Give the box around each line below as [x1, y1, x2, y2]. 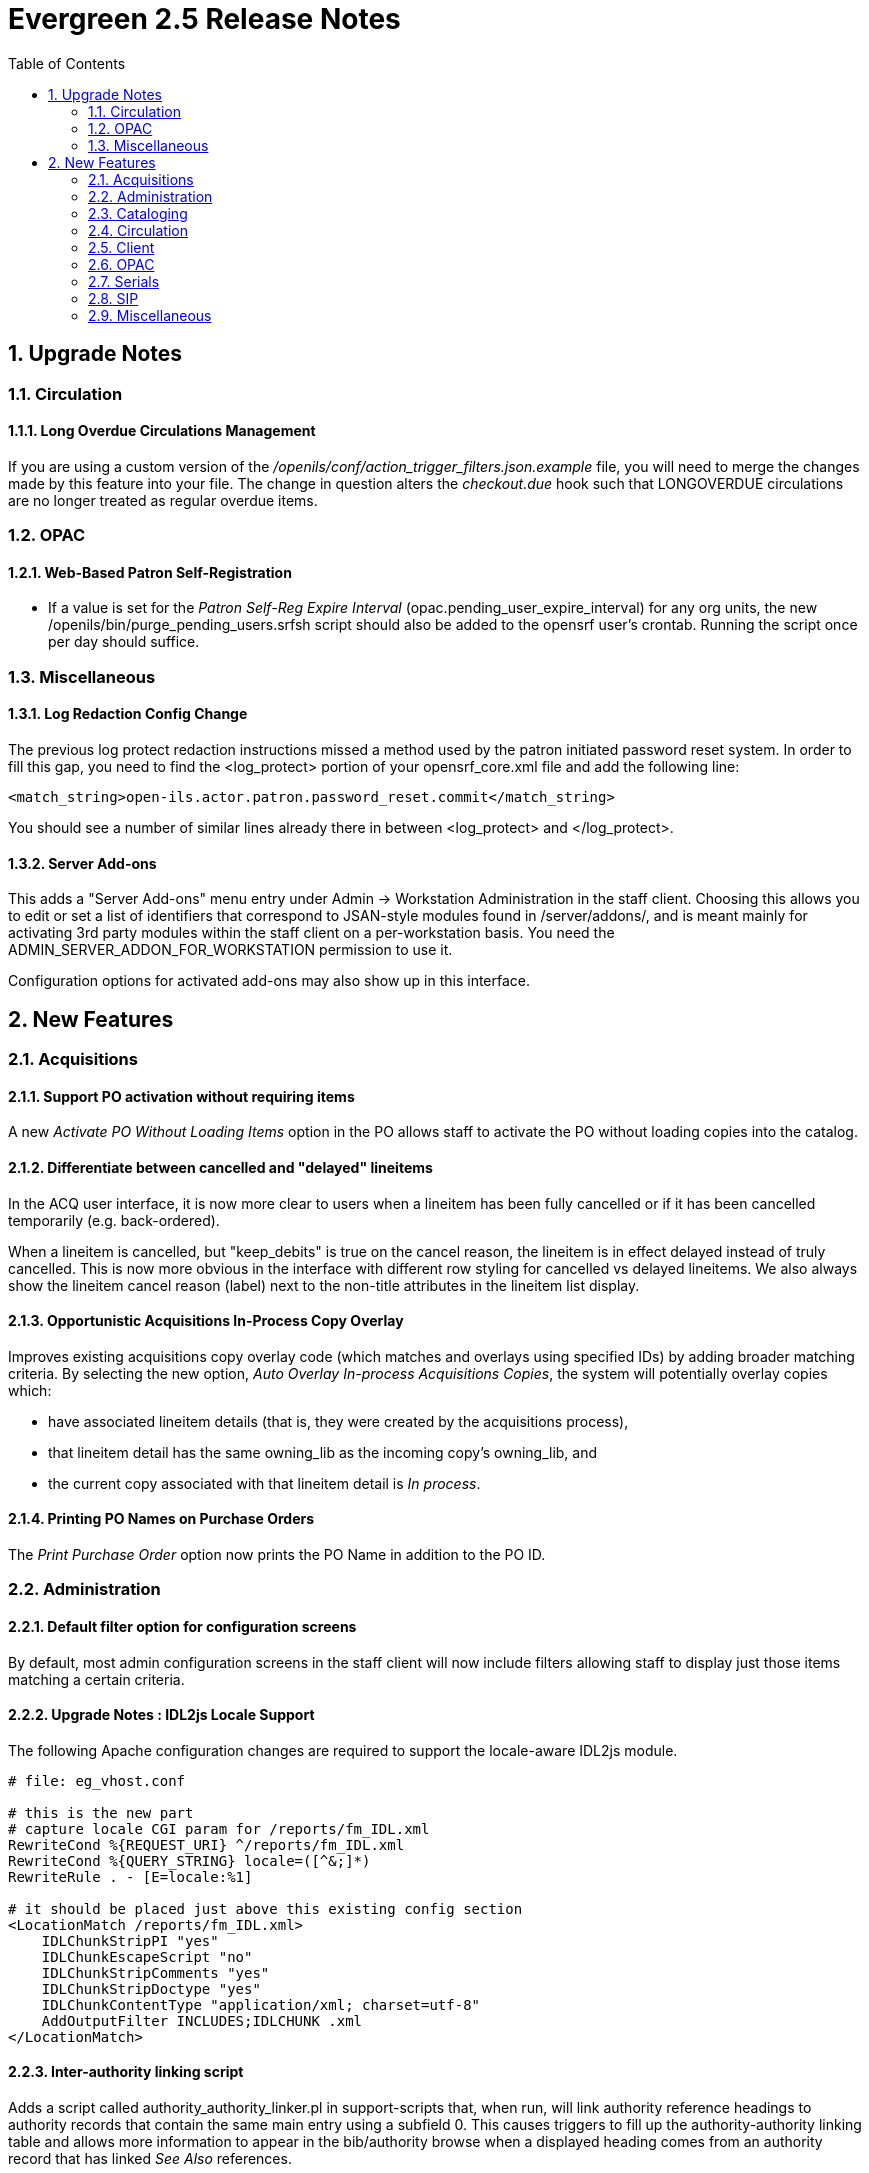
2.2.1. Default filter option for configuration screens [8, 1617, 357, 1635]
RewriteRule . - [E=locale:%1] [8, 1868, 253, 1885]
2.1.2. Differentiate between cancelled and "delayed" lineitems [8, 1158, 433, 1176]
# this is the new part [8, 1804, 194, 1821]
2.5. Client [88, 238, 155, 256]
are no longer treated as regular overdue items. [8, 491, 318, 509]
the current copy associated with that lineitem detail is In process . [48, 1474, 481, 1492]
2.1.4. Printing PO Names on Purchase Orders [8, 1510, 315, 1528]
